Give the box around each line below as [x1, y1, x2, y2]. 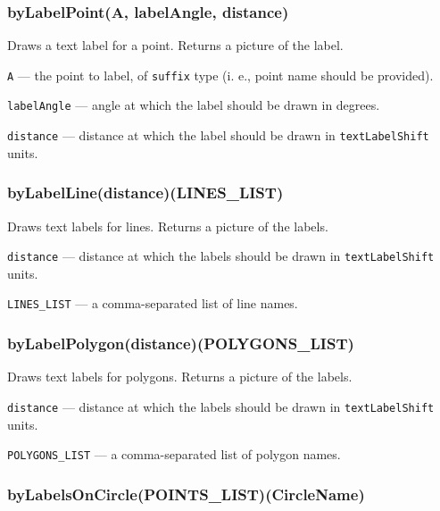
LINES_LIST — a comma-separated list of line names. [7, 294, 298, 313]
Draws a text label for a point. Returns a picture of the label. [7, 36, 344, 54]
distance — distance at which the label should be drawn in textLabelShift [7, 126, 429, 145]
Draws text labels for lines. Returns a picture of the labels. [7, 216, 328, 235]
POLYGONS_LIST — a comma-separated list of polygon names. [7, 445, 341, 464]
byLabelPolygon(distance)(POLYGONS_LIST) [7, 332, 354, 355]
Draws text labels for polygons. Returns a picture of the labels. [7, 367, 353, 386]
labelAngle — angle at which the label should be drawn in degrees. [7, 96, 380, 114]
